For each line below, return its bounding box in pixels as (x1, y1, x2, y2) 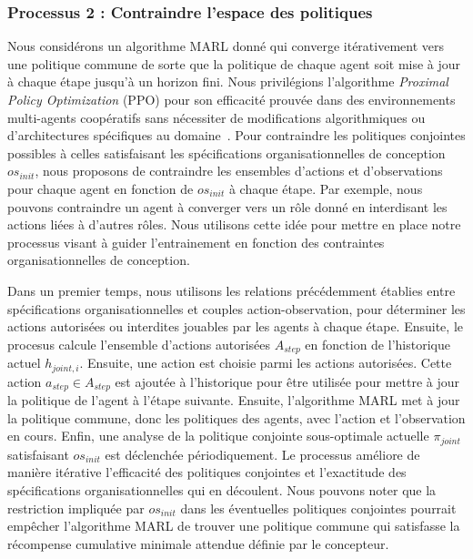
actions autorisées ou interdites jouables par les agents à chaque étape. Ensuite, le (7, 317, 464, 336)
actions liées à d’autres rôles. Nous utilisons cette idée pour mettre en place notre (7, 215, 461, 234)
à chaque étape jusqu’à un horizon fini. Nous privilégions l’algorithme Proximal (7, 72, 448, 91)
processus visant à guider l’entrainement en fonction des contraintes (7, 232, 385, 251)
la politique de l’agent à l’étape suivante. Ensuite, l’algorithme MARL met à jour (7, 391, 460, 410)
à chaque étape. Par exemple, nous (228, 178, 423, 198)
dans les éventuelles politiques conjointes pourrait (180, 498, 457, 517)
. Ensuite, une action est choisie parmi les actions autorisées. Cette (79, 353, 452, 372)
